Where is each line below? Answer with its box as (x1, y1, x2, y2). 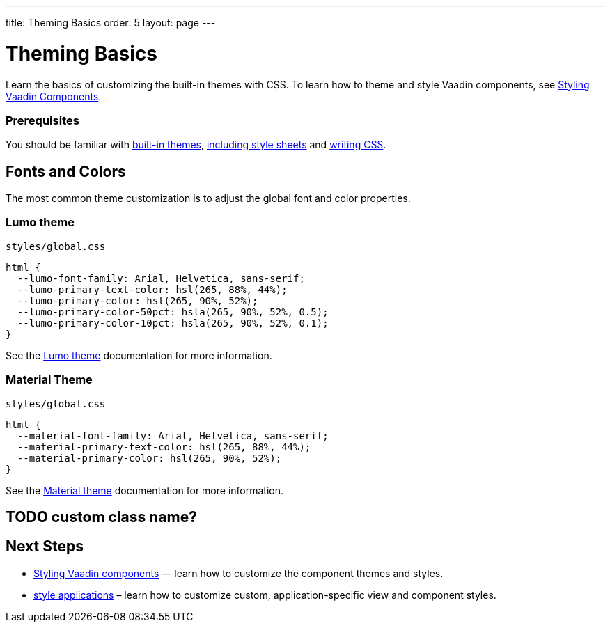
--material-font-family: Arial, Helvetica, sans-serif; (17, 430, 329, 441)
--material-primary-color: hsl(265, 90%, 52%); (17, 452, 282, 464)
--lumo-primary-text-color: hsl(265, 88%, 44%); (17, 283, 288, 295)
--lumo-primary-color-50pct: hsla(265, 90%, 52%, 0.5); (17, 306, 329, 317)
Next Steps (6, 537, 84, 556)
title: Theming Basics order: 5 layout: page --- (6, 17, 216, 29)
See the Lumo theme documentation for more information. (6, 349, 272, 361)
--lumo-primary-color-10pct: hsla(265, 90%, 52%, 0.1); (17, 317, 329, 329)
